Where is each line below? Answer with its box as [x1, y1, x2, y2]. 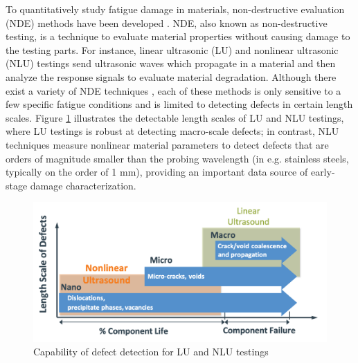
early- [310, 165, 335, 179]
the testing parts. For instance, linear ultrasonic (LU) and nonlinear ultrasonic [6, 42, 339, 57]
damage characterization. [30, 178, 136, 192]
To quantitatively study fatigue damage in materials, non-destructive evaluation [6, 2, 345, 16]
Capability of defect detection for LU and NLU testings [33, 344, 269, 359]
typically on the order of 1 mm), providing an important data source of [6, 165, 308, 179]
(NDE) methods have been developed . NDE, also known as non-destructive [6, 15, 328, 30]
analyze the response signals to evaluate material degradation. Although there [6, 69, 337, 84]
